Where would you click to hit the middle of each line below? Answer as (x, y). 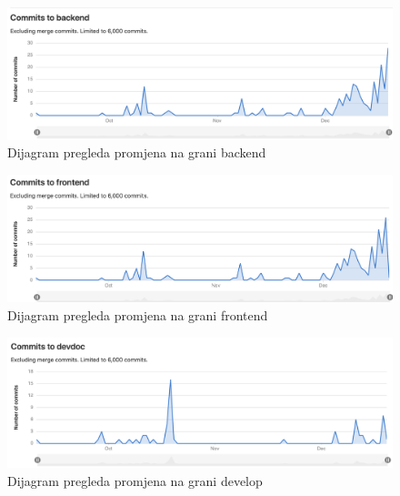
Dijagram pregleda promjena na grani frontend (138, 315)
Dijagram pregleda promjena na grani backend (137, 152)
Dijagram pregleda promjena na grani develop (135, 480)
